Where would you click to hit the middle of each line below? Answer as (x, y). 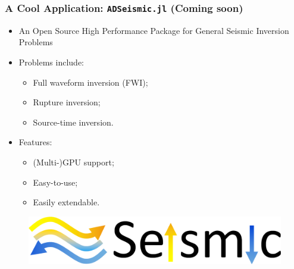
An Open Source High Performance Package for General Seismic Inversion (154, 30)
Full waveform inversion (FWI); (90, 82)
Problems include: (51, 62)
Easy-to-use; (55, 182)
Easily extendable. (66, 202)
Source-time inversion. (73, 122)
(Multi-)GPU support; (73, 162)
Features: (35, 142)
